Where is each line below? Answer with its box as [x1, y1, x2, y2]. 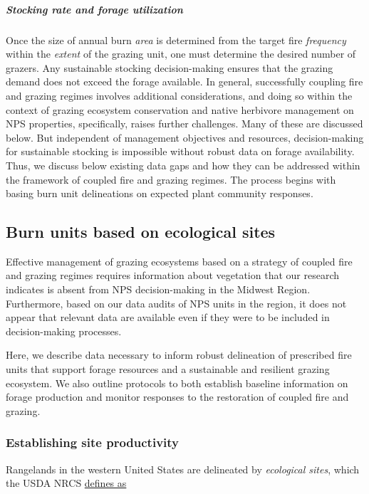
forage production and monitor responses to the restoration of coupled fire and [6, 389, 349, 404]
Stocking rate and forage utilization [6, 1, 183, 16]
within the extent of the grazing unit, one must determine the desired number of [6, 46, 356, 61]
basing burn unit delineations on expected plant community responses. [6, 186, 313, 201]
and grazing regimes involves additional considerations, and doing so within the [6, 88, 353, 103]
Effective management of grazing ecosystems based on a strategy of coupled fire [6, 253, 353, 268]
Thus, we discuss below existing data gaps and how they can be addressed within [6, 157, 360, 172]
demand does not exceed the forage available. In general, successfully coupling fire [6, 74, 363, 89]
